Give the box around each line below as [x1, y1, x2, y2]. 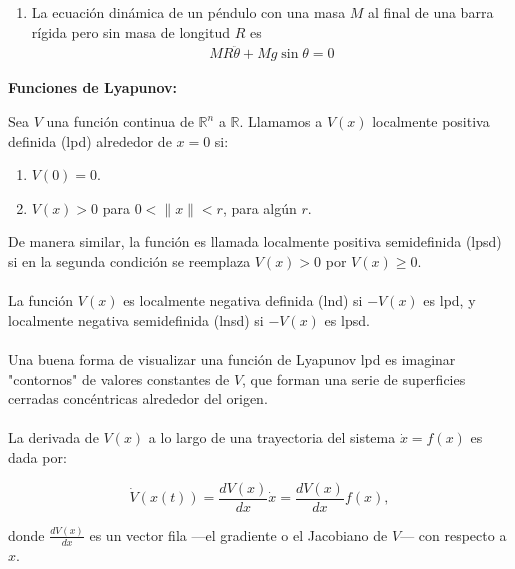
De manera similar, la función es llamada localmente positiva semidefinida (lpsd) [8, 231, 502, 252]
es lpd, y [423, 290, 476, 311]
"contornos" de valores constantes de [8, 368, 230, 389]
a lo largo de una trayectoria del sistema [148, 427, 396, 448]
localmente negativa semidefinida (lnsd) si [8, 309, 264, 330]
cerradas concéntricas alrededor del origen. [8, 388, 268, 409]
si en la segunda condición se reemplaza [8, 251, 251, 271]
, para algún [222, 197, 297, 218]
